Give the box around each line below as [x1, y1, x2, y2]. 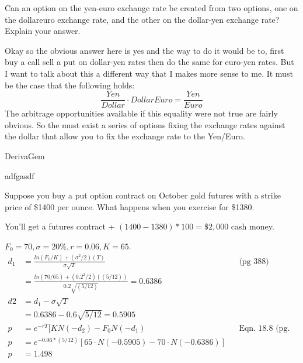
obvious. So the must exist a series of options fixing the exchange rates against [5, 118, 285, 131]
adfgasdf [5, 169, 34, 181]
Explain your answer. [5, 25, 81, 37]
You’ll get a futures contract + [5, 220, 115, 232]
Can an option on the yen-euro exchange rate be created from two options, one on [5, 2, 298, 13]
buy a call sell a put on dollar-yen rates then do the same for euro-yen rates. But [5, 56, 294, 68]
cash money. [231, 220, 274, 232]
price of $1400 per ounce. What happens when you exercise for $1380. [5, 200, 255, 213]
